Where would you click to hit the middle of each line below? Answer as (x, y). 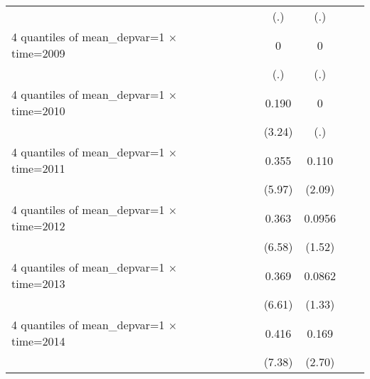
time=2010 (38, 111)
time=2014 (38, 341)
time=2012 (38, 226)
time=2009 (38, 53)
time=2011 (38, 168)
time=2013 (38, 283)
